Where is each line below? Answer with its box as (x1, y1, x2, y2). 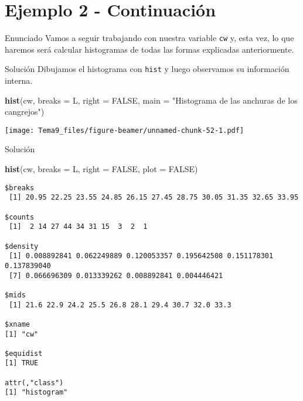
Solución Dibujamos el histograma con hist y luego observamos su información (5, 63, 290, 75)
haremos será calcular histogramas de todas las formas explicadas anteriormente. (5, 43, 294, 55)
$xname (5, 320, 30, 328)
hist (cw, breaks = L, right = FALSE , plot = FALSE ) (5, 163, 198, 175)
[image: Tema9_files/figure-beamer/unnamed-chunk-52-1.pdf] (5, 126, 244, 135)
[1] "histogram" (5, 388, 68, 397)
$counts (5, 213, 35, 221)
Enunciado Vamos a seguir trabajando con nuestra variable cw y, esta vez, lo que (5, 32, 294, 44)
